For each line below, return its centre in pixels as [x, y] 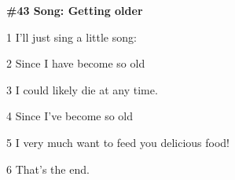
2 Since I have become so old [76, 63]
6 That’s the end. [48, 169]
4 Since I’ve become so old [70, 116]
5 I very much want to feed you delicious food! [118, 142]
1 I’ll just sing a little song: [72, 37]
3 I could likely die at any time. [82, 89]
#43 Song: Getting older [75, 10]
